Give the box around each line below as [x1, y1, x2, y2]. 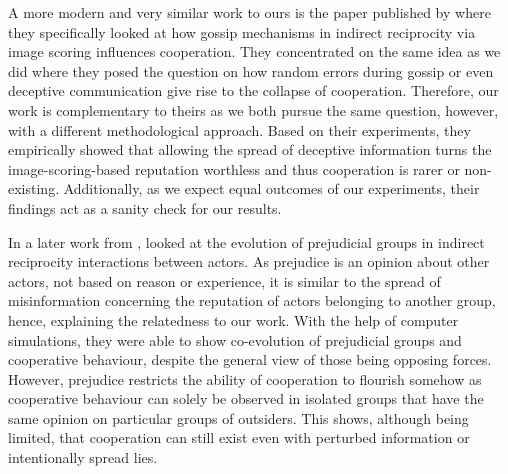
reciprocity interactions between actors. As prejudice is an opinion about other [8, 251, 490, 272]
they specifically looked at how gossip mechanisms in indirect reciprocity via [8, 21, 476, 42]
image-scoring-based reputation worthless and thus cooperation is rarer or [8, 158, 460, 179]
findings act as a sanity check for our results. [8, 197, 282, 218]
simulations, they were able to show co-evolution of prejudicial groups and [8, 329, 462, 350]
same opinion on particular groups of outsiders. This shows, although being [8, 407, 469, 428]
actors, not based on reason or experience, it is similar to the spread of [8, 270, 441, 291]
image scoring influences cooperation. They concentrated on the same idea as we [8, 41, 501, 62]
